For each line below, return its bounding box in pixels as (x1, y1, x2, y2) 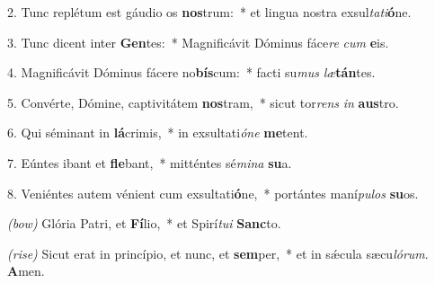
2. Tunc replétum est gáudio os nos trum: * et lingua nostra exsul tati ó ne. (7, 3, 412, 21)
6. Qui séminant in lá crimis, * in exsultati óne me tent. (7, 123, 308, 142)
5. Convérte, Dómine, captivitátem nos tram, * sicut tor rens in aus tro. (7, 93, 399, 111)
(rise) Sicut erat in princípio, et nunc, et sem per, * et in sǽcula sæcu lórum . (7, 243, 429, 262)
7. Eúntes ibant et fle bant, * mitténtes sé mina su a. (7, 153, 292, 172)
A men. (7, 261, 45, 280)
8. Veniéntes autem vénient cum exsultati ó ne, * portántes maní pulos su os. (7, 183, 419, 202)
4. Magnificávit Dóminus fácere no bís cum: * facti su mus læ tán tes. (7, 63, 376, 82)
